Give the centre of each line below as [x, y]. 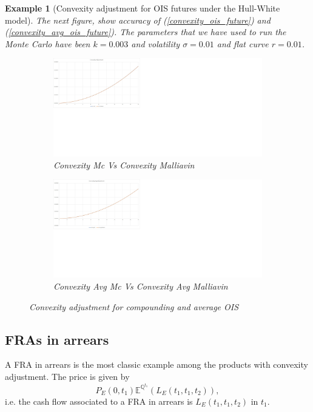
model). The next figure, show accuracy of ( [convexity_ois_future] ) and [138, 20]
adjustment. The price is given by [67, 376]
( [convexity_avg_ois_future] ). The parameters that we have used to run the [146, 32]
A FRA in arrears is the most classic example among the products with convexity [156, 364]
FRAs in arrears [57, 339]
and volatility [156, 43]
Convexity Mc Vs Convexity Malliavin [124, 164]
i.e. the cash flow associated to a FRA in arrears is [99, 401]
